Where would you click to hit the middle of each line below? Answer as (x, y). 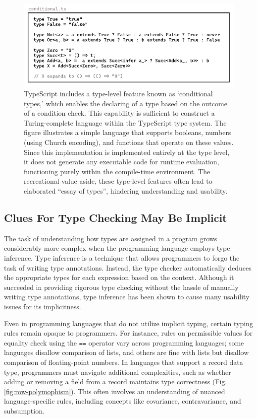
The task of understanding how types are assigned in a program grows (111, 238)
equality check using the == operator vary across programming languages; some (124, 342)
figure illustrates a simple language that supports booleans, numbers (128, 132)
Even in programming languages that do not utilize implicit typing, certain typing (128, 323)
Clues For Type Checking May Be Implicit (116, 217)
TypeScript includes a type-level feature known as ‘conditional (118, 94)
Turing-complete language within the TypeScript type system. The (125, 122)
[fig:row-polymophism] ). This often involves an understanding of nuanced (115, 391)
